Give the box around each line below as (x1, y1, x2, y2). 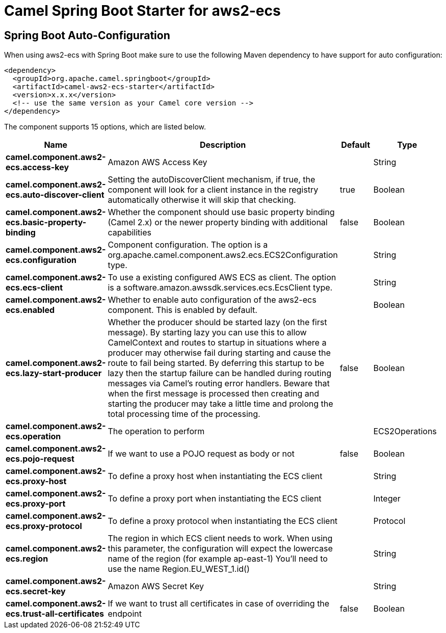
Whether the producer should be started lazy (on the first (108, 317, 327, 328)
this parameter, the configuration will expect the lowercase (108, 543, 333, 554)
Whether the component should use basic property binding (108, 207, 335, 218)
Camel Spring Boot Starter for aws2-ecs (4, 2, 281, 19)
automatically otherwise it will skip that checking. (108, 195, 296, 205)
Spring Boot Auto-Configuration (4, 29, 170, 42)
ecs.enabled (6, 305, 55, 315)
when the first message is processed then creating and (108, 388, 320, 399)
